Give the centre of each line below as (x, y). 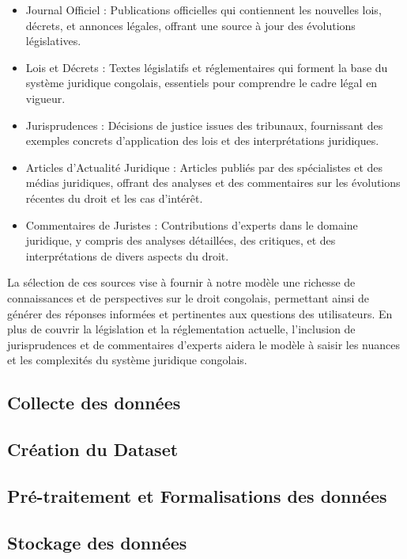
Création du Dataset (93, 449)
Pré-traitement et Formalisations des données (197, 495)
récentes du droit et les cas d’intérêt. (114, 198)
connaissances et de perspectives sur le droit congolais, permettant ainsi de (188, 297)
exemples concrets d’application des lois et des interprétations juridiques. (202, 141)
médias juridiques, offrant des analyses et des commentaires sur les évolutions (213, 183)
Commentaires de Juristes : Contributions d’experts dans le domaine (192, 224)
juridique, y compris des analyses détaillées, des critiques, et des (181, 240)
